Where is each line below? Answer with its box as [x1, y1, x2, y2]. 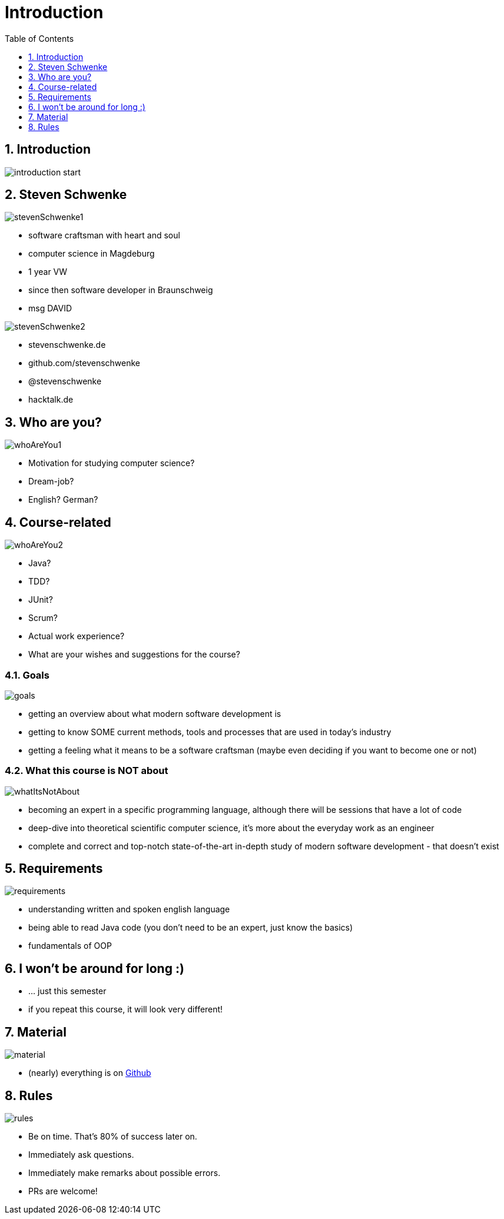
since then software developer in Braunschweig [28, 285, 213, 295]
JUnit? [28, 594, 53, 605]
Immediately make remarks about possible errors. [28, 1168, 221, 1178]
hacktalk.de [28, 394, 74, 405]
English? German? [28, 494, 98, 505]
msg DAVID [28, 303, 72, 314]
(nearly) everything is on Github [28, 1068, 151, 1078]
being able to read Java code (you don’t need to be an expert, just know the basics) [28, 922, 353, 933]
